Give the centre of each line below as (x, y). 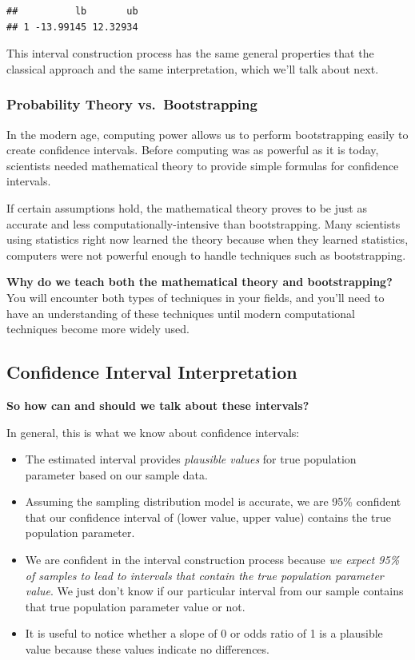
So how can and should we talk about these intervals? (158, 405)
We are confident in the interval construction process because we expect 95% (212, 560)
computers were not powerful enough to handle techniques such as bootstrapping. (206, 254)
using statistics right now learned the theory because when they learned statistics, (207, 239)
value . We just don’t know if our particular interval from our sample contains (214, 591)
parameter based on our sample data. (116, 474)
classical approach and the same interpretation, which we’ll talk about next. (193, 68)
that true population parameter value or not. (135, 606)
